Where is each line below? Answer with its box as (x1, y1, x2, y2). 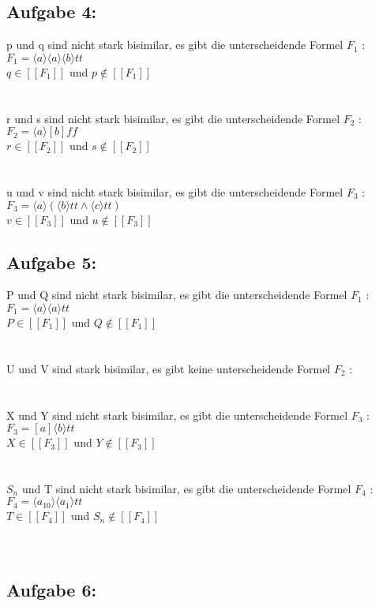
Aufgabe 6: (6, 577, 97, 601)
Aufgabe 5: (6, 249, 97, 274)
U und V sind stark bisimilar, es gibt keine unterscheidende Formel (6, 360, 331, 376)
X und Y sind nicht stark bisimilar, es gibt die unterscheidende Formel (6, 406, 348, 423)
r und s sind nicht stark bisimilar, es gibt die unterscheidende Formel (6, 110, 340, 126)
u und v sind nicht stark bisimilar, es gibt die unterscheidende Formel (6, 183, 343, 200)
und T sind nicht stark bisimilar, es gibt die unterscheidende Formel (21, 480, 351, 496)
